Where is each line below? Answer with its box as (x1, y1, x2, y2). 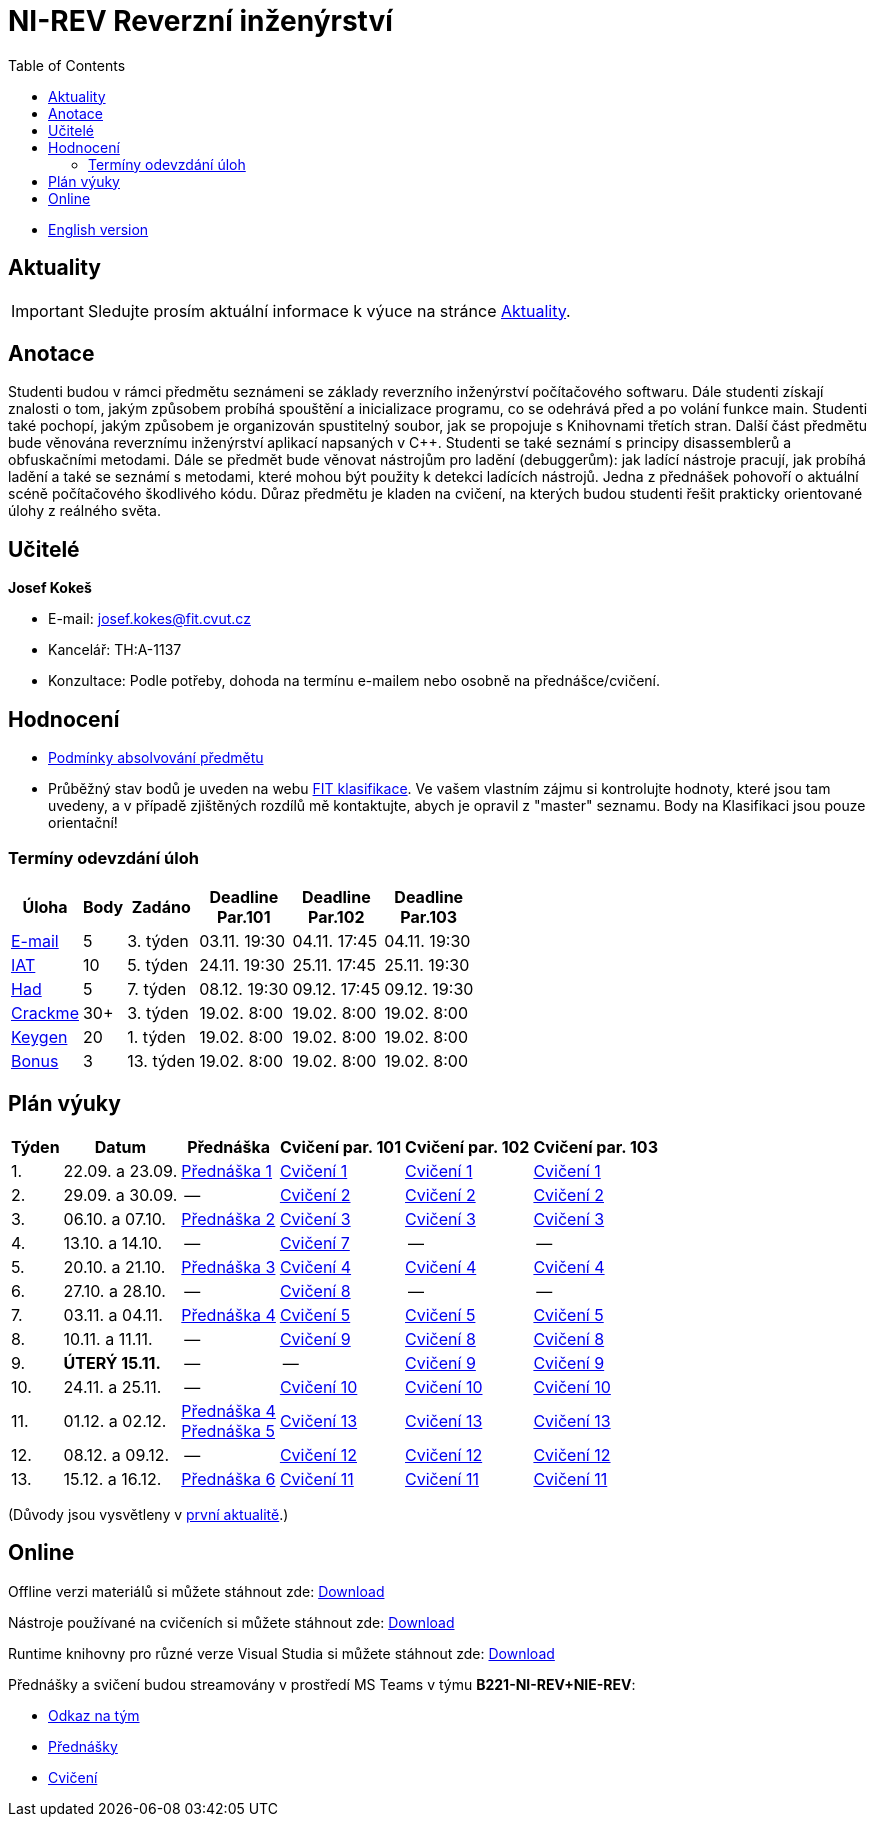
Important (11, 300, 84, 321)
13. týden (127, 1050, 196, 1071)
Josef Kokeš (8, 579, 92, 597)
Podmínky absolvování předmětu (48, 749, 264, 767)
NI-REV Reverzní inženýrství (8, 4, 393, 38)
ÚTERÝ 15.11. (63, 1352, 161, 1373)
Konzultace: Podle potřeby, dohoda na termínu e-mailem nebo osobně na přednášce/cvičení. (48, 672, 660, 690)
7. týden (127, 978, 187, 999)
